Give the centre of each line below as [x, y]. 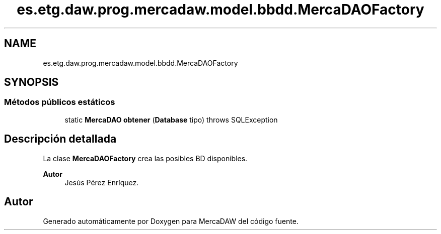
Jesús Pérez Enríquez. [102, 182]
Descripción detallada [60, 139]
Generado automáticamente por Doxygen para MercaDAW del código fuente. [171, 221]
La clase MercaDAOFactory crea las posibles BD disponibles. [145, 158]
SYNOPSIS [31, 82]
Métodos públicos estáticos [60, 102]
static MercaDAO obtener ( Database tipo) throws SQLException [171, 120]
